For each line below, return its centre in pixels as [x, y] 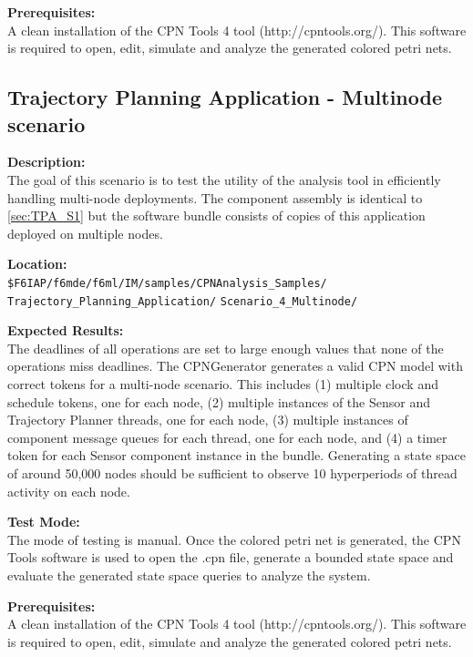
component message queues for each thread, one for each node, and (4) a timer [227, 437]
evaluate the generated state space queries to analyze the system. [189, 575]
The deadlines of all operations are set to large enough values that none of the [226, 348]
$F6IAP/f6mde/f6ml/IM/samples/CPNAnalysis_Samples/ [167, 283]
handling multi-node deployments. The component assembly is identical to [215, 197]
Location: [37, 264]
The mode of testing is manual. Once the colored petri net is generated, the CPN [234, 539]
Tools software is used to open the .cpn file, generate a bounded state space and [231, 557]
